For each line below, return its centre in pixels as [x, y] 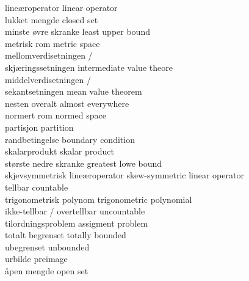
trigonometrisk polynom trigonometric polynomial [99, 199]
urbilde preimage [36, 259]
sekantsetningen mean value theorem [74, 91]
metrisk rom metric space [52, 43]
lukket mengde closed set [52, 19]
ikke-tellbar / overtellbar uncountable [75, 211]
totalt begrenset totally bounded [66, 235]
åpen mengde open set [47, 271]
